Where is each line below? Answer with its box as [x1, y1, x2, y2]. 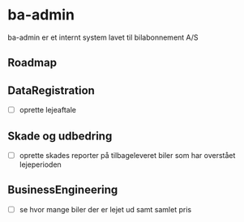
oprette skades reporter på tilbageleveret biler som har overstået [19, 151, 236, 160]
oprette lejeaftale [19, 105, 76, 115]
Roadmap [7, 56, 58, 70]
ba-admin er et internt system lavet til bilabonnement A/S [7, 32, 199, 42]
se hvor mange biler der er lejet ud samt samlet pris [19, 204, 192, 214]
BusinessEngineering [7, 183, 118, 197]
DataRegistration [7, 83, 95, 97]
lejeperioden [19, 160, 62, 169]
